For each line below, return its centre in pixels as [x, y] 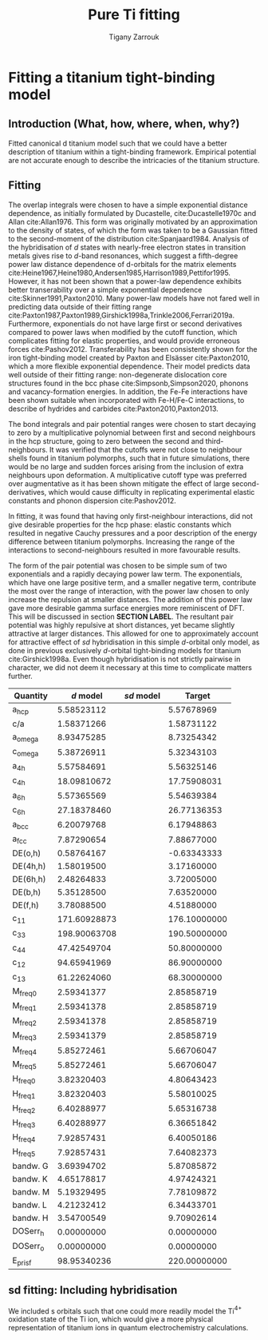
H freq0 [24, 1079]
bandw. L [30, 1205]
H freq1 [24, 1094]
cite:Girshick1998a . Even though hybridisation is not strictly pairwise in [124, 659]
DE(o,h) [27, 853]
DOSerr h [28, 1232]
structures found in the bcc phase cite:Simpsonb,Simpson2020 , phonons [128, 383]
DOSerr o [28, 1246]
